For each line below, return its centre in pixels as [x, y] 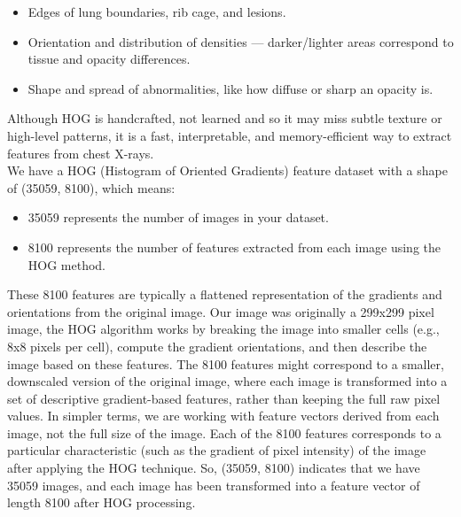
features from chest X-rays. [81, 153]
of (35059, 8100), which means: [91, 187]
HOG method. [67, 264]
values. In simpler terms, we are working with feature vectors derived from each [223, 416]
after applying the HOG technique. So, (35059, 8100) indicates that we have [214, 468]
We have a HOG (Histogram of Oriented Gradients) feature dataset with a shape [227, 170]
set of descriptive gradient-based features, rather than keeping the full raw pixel [224, 398]
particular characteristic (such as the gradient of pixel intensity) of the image [217, 450]
